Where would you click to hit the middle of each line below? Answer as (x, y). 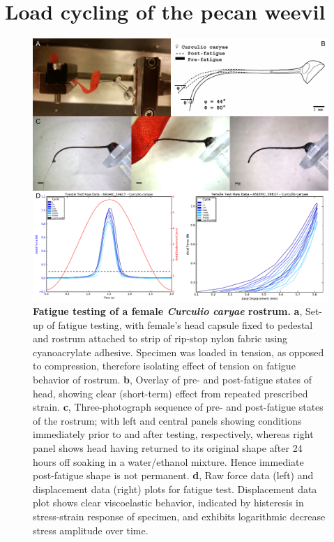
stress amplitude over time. (91, 530)
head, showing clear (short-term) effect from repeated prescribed (170, 393)
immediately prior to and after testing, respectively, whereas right (173, 434)
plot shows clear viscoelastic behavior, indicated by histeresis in (168, 503)
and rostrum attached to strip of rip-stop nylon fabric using (160, 338)
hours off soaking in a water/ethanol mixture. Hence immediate (168, 461)
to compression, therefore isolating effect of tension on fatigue (164, 366)
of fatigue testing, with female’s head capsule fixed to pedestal (180, 324)
